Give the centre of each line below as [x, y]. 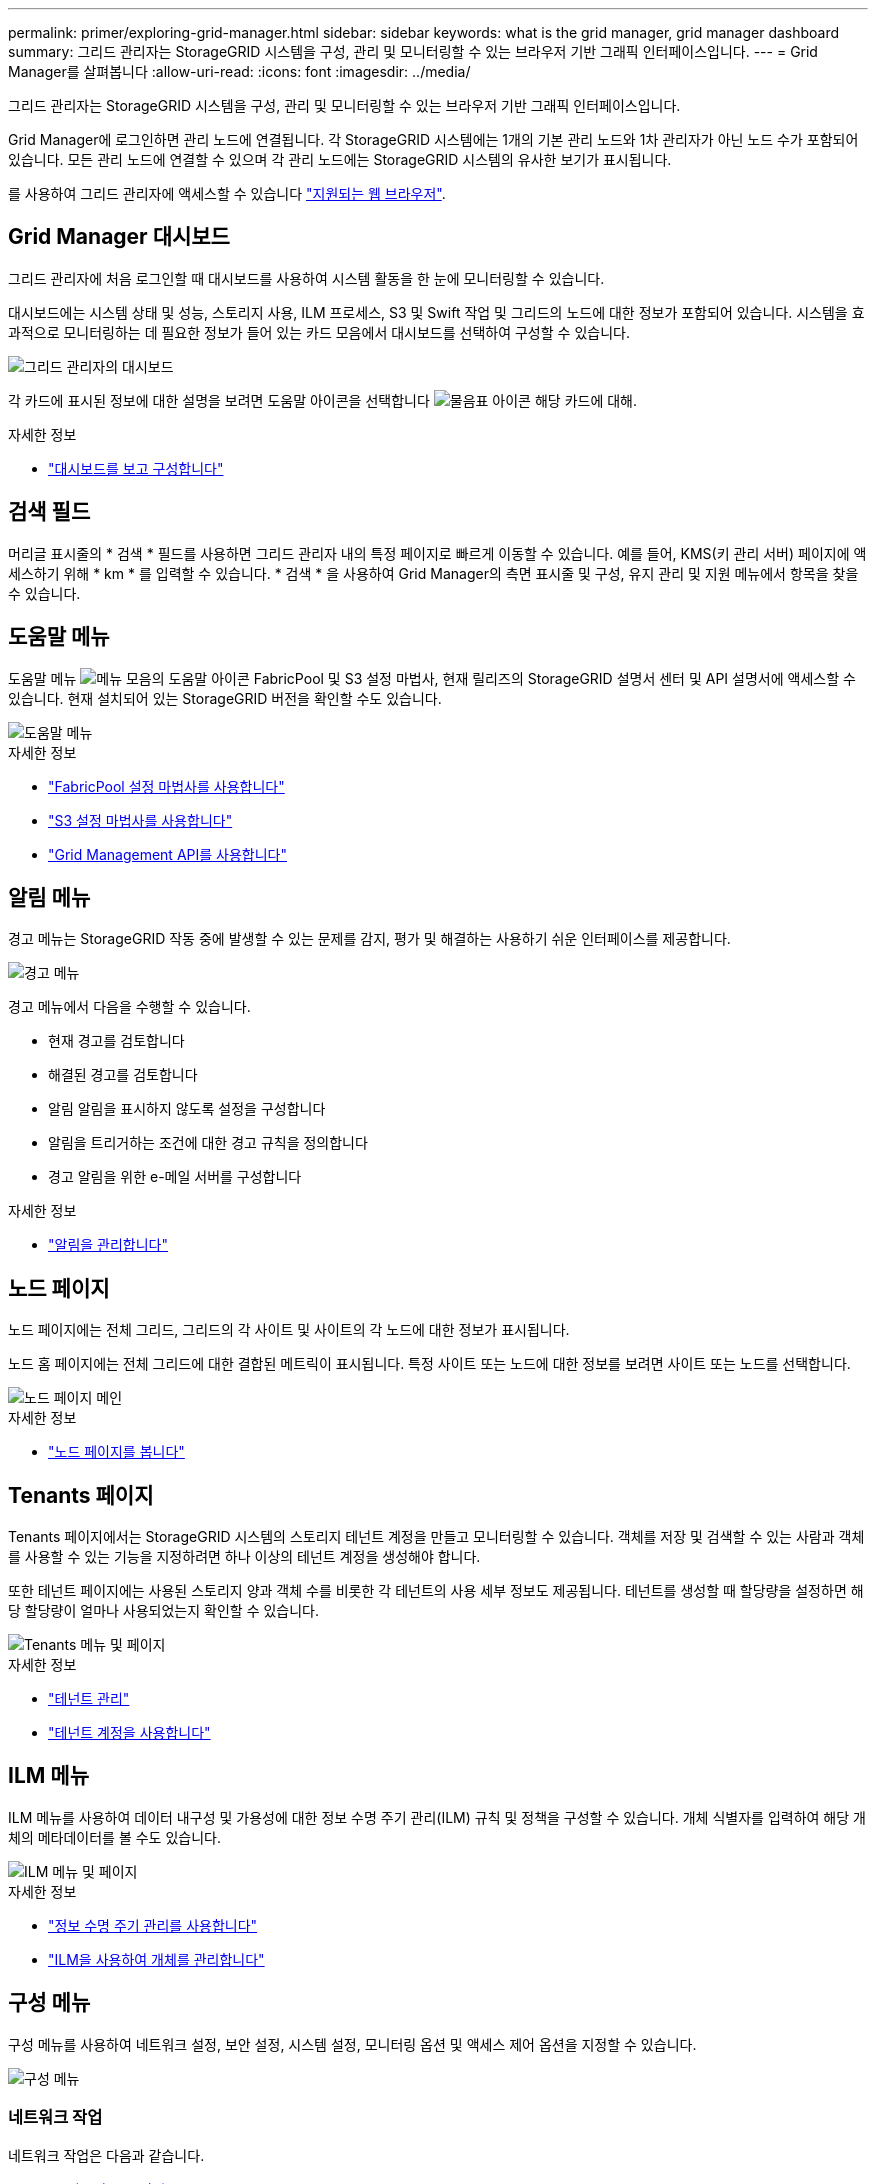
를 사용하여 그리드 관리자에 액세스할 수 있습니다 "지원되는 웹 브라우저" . [227, 193]
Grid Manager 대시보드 [119, 237]
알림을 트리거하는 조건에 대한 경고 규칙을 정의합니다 [208, 1143]
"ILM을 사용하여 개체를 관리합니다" [156, 1959]
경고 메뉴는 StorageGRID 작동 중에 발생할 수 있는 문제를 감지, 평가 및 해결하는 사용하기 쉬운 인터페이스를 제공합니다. [369, 939]
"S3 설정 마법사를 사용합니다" [140, 820]
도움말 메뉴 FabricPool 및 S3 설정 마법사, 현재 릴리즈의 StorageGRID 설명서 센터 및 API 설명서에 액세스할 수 [432, 678]
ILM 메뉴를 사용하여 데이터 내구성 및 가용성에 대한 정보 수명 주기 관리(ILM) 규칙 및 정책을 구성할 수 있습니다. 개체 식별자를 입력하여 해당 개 [437, 1817]
